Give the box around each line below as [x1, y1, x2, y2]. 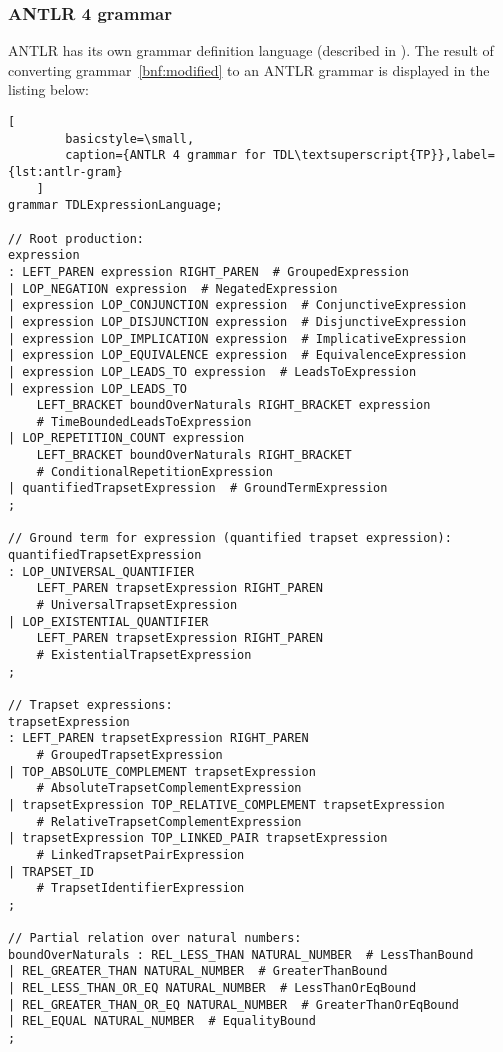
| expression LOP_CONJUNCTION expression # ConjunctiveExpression [8, 298, 467, 313]
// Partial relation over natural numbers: [8, 931, 302, 946]
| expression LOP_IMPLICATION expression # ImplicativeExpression [8, 331, 467, 346]
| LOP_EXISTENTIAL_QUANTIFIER [8, 614, 209, 629]
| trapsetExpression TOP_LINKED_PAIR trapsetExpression [8, 831, 388, 846]
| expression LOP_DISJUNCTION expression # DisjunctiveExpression [8, 314, 467, 329]
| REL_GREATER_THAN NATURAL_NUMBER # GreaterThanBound [8, 964, 388, 979]
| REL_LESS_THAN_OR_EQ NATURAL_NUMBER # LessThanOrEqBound [8, 981, 417, 996]
